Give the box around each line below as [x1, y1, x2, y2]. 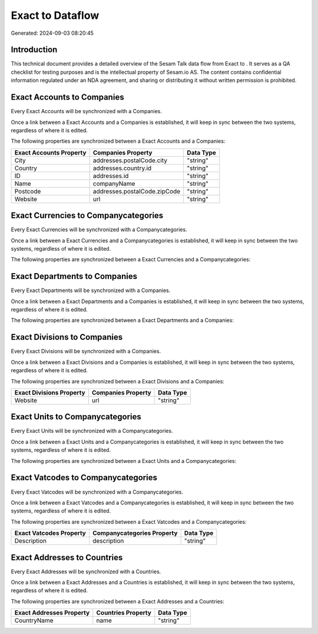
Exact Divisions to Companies [11, 332, 123, 342]
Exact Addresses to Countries [11, 552, 123, 563]
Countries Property [96, 609, 151, 617]
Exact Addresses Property [14, 609, 90, 617]
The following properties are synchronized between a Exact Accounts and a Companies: [11, 137, 226, 144]
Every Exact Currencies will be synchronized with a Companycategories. [11, 226, 188, 233]
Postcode [14, 187, 41, 195]
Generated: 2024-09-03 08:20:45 [11, 29, 94, 37]
